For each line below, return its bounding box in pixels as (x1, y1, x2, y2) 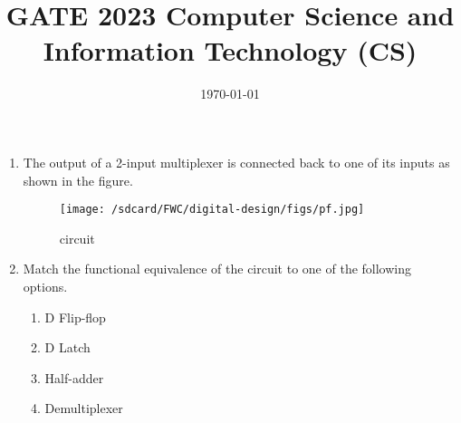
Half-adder (44, 368, 104, 387)
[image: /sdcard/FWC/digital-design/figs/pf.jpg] (59, 203, 365, 216)
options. (23, 276, 68, 295)
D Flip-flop (44, 307, 106, 326)
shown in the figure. (23, 170, 133, 189)
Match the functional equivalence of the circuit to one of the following (23, 259, 412, 278)
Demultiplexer (44, 399, 123, 418)
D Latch (44, 338, 91, 357)
